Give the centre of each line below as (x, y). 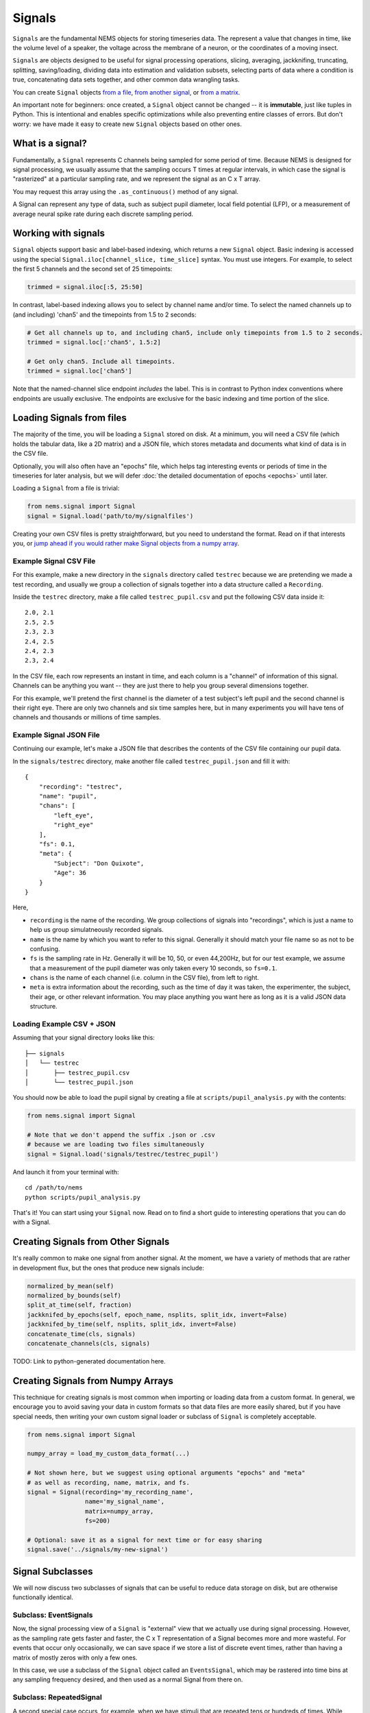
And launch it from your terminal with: (66, 1172)
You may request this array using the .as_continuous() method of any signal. (126, 191)
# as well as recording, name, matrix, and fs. (108, 1482)
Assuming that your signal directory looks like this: (84, 1037)
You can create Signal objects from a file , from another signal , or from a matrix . (126, 92)
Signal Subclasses (53, 1572)
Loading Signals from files (70, 418)
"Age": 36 (70, 873)
